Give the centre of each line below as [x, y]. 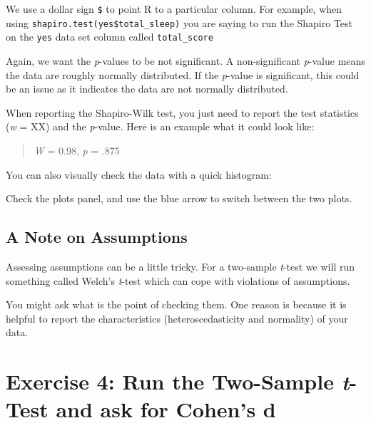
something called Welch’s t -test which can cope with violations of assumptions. [178, 280]
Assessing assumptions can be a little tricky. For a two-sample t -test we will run [180, 266]
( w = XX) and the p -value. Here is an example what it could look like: [160, 126]
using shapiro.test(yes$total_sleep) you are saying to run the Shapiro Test [179, 22]
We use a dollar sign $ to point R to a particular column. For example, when [174, 9]
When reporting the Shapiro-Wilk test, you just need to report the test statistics [182, 112]
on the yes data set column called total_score [110, 37]
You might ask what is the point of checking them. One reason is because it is [176, 304]
